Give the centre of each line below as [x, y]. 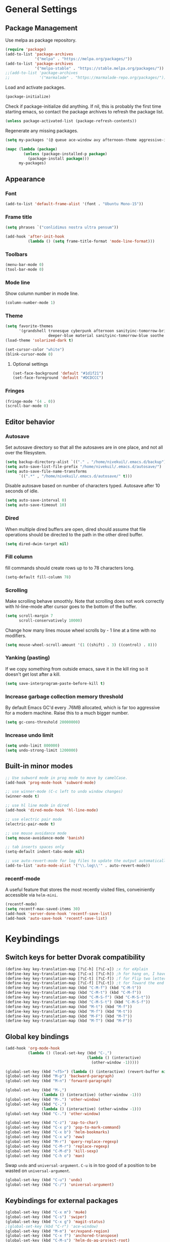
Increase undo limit [29, 735]
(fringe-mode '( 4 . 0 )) [30, 401]
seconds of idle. [22, 491]
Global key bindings [37, 1037]
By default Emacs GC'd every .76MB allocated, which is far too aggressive [83, 707]
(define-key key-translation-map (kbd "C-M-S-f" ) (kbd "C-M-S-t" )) [78, 997]
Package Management [41, 28]
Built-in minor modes [39, 766]
